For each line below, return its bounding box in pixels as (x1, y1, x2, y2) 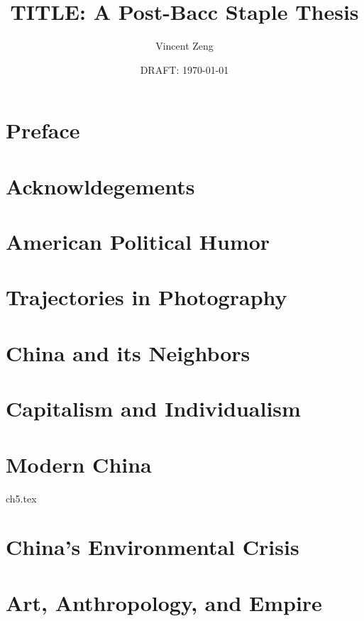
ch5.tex (6, 490, 37, 505)
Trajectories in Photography (6, 282, 287, 312)
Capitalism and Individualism (6, 394, 301, 423)
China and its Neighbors (6, 338, 250, 367)
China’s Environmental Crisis (6, 532, 299, 561)
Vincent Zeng (155, 38, 214, 53)
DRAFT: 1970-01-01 (140, 62, 229, 77)
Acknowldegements (6, 171, 195, 200)
